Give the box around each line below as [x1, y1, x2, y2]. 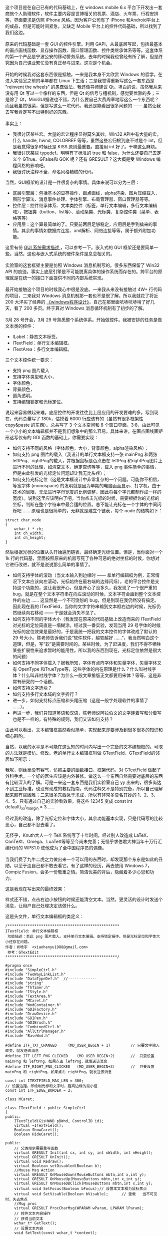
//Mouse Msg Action [14, 1167, 55, 1173]
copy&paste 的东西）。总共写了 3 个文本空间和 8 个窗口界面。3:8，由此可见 [5, 422, 160, 428]
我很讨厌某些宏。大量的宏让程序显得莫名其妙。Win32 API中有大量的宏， [12, 131, 161, 137]
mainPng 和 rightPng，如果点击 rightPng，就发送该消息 [5, 1069, 112, 1074]
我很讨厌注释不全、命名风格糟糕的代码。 [12, 169, 96, 174]
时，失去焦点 [5, 1196, 28, 1202]
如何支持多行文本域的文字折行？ [12, 691, 78, 697]
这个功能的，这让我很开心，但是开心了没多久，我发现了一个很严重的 [16, 585, 157, 590]
